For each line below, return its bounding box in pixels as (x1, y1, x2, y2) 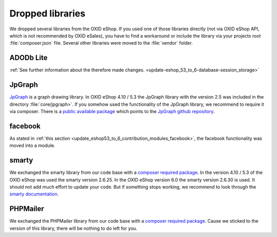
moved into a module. (9, 142, 55, 149)
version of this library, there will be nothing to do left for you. (9, 225, 137, 231)
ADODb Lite (9, 53, 48, 62)
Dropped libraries (9, 8, 86, 19)
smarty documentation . (9, 191, 59, 197)
